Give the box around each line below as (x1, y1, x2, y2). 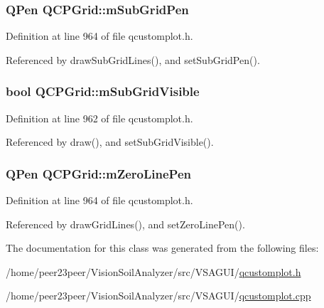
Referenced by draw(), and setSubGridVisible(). (6, 134, 214, 149)
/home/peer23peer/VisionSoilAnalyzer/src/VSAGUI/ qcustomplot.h (6, 264, 301, 279)
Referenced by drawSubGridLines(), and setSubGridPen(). (6, 52, 260, 67)
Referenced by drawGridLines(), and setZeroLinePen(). (6, 216, 245, 231)
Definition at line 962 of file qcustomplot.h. (6, 110, 193, 125)
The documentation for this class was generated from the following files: (6, 240, 319, 255)
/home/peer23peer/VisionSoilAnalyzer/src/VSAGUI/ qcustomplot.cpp (6, 288, 311, 303)
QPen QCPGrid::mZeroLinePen (6, 164, 192, 182)
